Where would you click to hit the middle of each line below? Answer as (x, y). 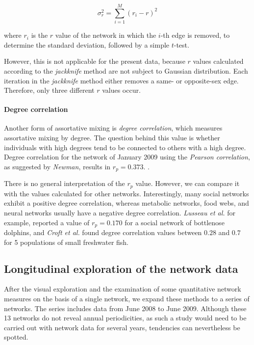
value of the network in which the (106, 35)
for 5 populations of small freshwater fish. (66, 242)
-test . (181, 44)
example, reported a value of (47, 222)
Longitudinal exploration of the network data (121, 268)
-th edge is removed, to (195, 35)
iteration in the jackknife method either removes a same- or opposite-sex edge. (121, 80)
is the (39, 35)
